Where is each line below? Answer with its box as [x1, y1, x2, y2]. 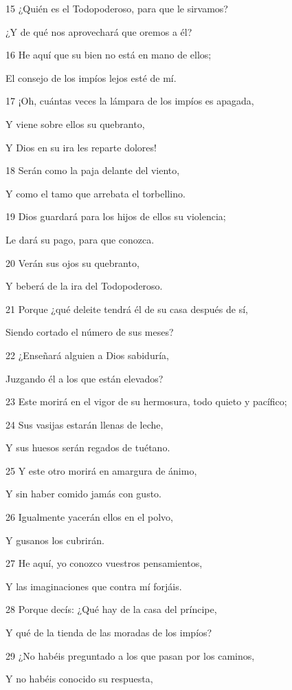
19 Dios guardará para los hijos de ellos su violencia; [5, 209, 226, 224]
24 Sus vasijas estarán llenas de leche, [5, 417, 164, 431]
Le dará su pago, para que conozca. [5, 232, 155, 246]
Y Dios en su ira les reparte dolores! [5, 140, 157, 154]
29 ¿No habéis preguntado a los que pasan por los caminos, [5, 648, 255, 662]
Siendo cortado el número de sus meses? [5, 325, 174, 339]
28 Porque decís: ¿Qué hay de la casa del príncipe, [5, 602, 217, 616]
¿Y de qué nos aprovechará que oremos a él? [5, 24, 192, 39]
